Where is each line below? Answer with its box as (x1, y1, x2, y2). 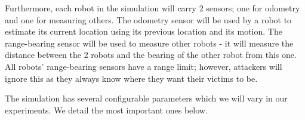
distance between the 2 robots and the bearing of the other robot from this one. (5, 48, 297, 61)
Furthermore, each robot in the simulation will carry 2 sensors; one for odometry (5, 2, 300, 14)
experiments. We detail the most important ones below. (5, 103, 208, 116)
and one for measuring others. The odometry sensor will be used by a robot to (5, 13, 292, 26)
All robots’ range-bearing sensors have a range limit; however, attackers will (5, 60, 282, 72)
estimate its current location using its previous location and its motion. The (5, 25, 282, 38)
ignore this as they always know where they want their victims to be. (5, 72, 258, 84)
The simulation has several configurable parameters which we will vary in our (5, 92, 288, 104)
